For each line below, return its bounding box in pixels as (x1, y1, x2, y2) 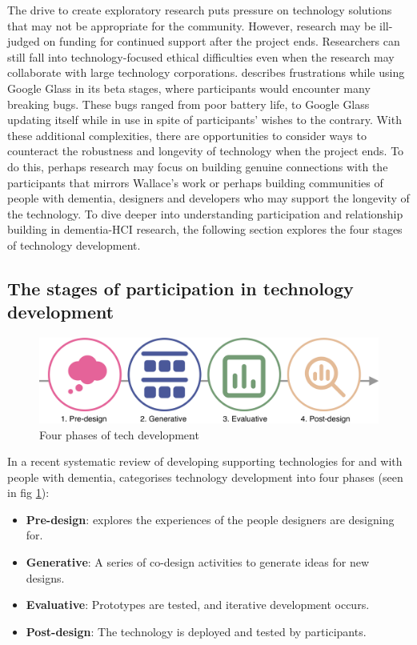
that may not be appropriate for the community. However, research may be (7, 17, 376, 34)
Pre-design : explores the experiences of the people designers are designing (26, 511, 395, 527)
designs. (26, 569, 65, 586)
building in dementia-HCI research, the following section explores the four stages (7, 221, 403, 238)
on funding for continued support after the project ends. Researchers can (43, 33, 400, 50)
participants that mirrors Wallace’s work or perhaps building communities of (7, 174, 383, 190)
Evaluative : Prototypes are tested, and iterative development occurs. (26, 596, 370, 613)
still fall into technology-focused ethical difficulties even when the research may (7, 48, 395, 65)
